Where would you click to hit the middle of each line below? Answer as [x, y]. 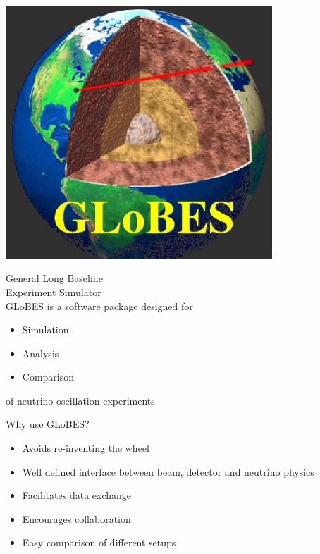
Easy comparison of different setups [99, 542]
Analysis [41, 353]
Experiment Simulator [54, 291]
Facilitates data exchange [77, 495]
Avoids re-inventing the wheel [86, 448]
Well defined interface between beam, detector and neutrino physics [168, 471]
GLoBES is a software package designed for [99, 306]
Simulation [45, 330]
